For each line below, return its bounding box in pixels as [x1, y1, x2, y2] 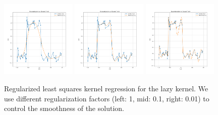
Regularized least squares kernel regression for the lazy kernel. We [4, 83, 208, 93]
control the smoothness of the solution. [4, 103, 124, 113]
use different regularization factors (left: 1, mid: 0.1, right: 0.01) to [4, 93, 209, 103]
